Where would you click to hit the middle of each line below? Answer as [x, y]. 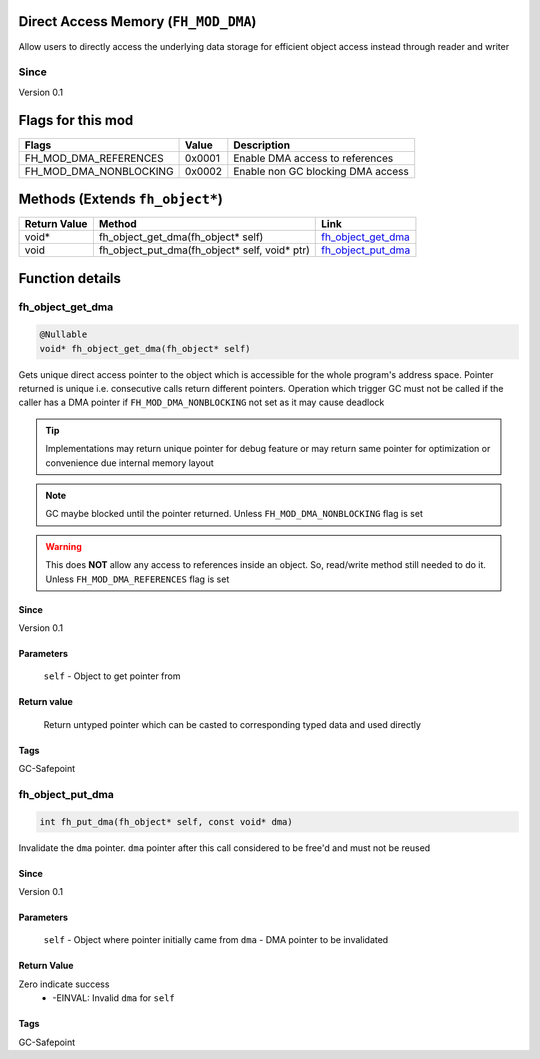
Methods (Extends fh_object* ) [121, 198]
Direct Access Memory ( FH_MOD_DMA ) [137, 21]
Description [261, 145]
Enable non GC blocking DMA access [321, 171]
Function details [70, 278]
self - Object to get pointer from [112, 676]
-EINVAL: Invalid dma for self [113, 998]
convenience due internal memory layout [129, 462]
